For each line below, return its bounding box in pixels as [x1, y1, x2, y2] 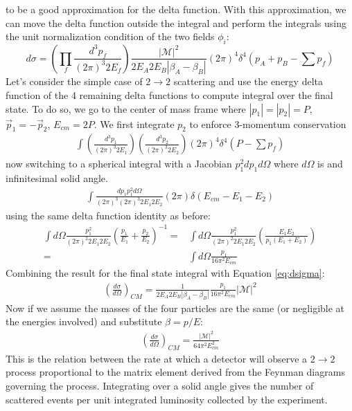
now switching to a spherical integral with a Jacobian [6, 156, 232, 171]
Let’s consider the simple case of [6, 74, 143, 89]
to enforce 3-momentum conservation [189, 116, 346, 131]
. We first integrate [94, 116, 175, 131]
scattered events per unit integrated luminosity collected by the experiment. [6, 392, 328, 406]
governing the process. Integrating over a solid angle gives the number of [6, 378, 314, 392]
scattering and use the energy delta [173, 74, 324, 89]
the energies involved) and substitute [6, 314, 162, 329]
